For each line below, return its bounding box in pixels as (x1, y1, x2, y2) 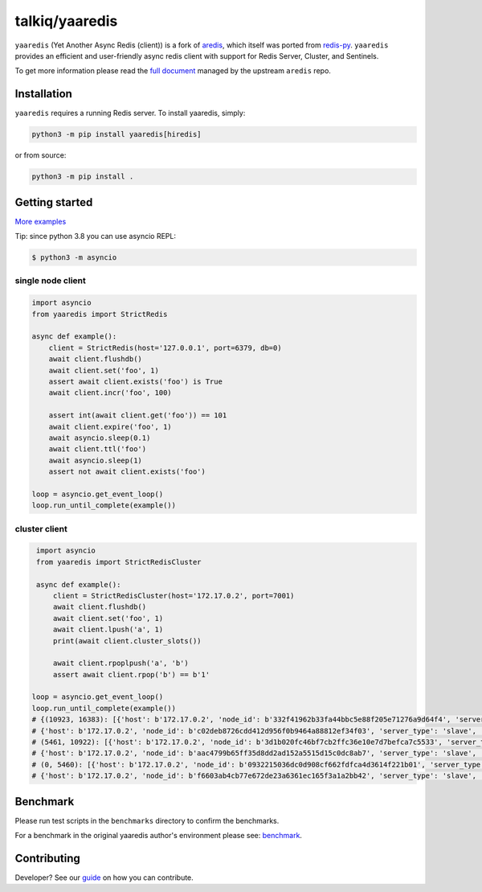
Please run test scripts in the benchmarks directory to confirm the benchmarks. (14, 816, 280, 825)
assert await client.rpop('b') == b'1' (52, 670, 210, 679)
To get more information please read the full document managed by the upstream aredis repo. (14, 66, 331, 76)
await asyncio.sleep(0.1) (48, 433, 151, 442)
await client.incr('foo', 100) (48, 388, 172, 397)
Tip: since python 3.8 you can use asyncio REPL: (14, 232, 177, 241)
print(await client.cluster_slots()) (52, 636, 202, 645)
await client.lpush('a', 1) (52, 625, 164, 635)
